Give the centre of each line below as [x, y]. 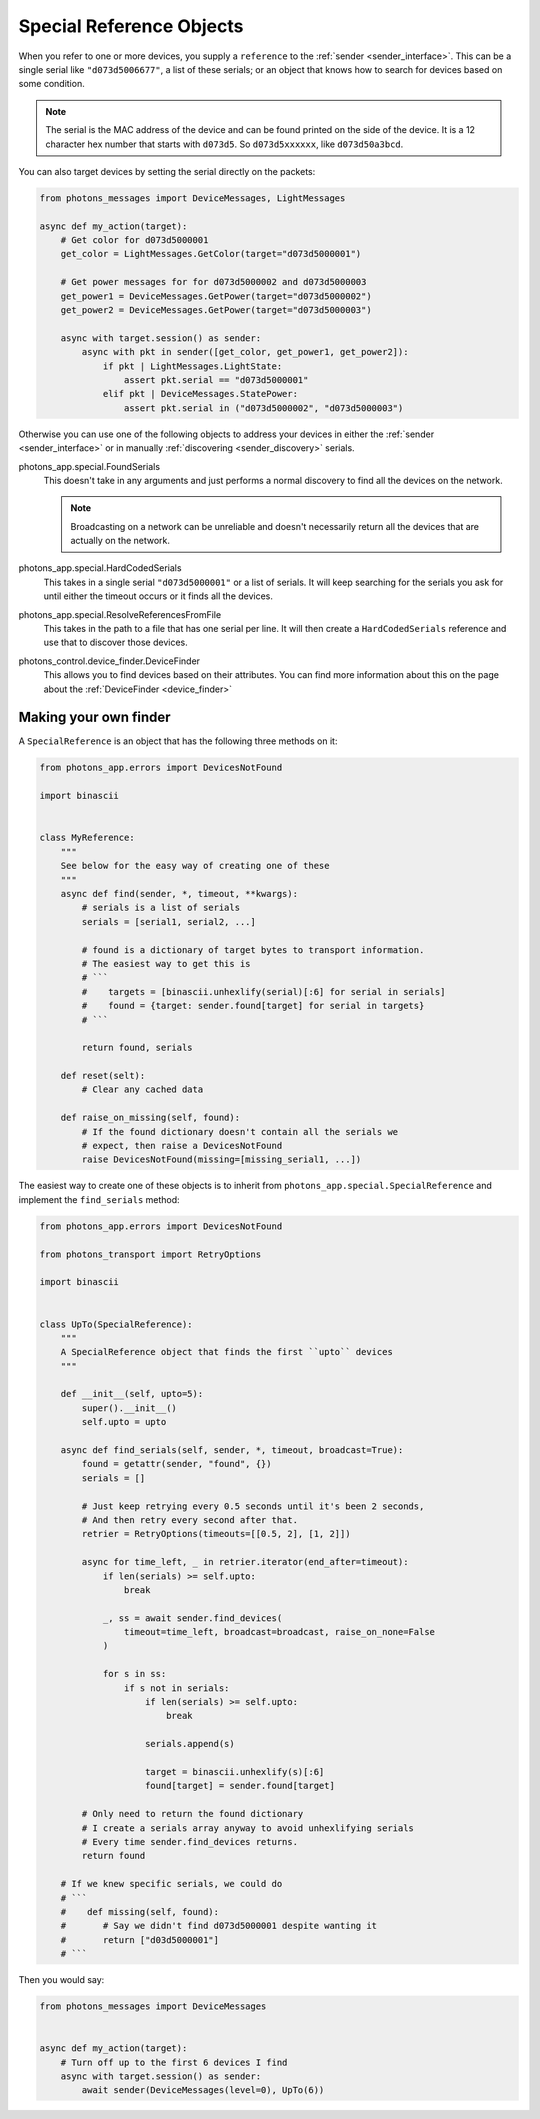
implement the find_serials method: [99, 1199]
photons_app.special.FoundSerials [89, 466]
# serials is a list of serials [160, 908]
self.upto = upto [124, 1422]
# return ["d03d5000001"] [140, 1939]
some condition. [51, 84]
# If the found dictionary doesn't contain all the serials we [240, 1131]
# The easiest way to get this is [166, 963]
